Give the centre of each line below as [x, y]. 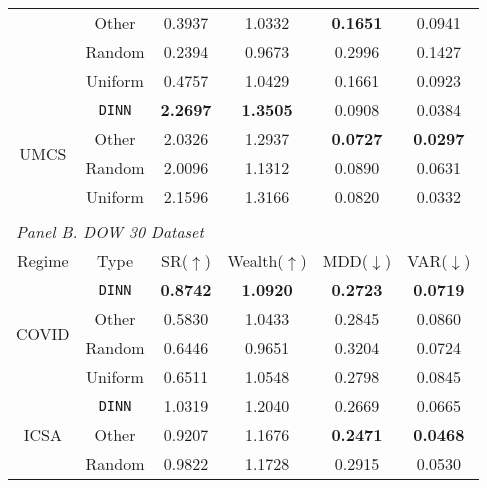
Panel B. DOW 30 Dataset [110, 231]
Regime [42, 260]
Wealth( [255, 260]
